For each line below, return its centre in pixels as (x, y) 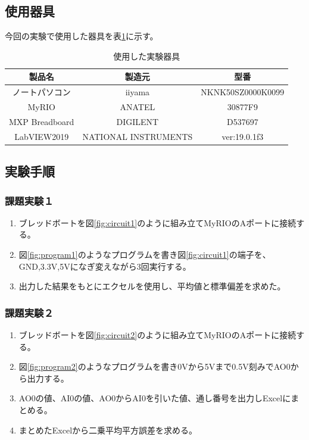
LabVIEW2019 (42, 136)
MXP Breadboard (42, 121)
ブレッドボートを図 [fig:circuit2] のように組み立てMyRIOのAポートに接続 (157, 335)
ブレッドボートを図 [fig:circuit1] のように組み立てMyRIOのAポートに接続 (157, 222)
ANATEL (138, 107)
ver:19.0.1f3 (243, 136)
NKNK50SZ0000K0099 (243, 92)
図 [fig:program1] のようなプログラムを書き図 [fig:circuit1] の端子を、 (145, 255)
